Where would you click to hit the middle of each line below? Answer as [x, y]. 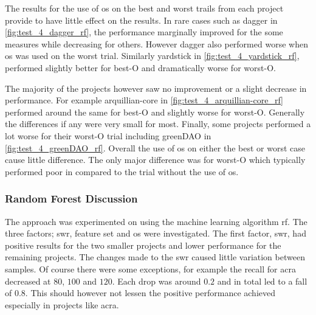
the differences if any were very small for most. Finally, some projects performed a [158, 124]
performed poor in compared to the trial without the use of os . [122, 171]
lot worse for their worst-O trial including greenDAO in [108, 135]
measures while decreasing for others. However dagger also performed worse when [156, 43]
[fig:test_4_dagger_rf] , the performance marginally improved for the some [144, 32]
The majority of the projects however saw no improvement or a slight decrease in [156, 88]
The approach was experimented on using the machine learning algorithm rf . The [156, 221]
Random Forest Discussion [71, 199]
